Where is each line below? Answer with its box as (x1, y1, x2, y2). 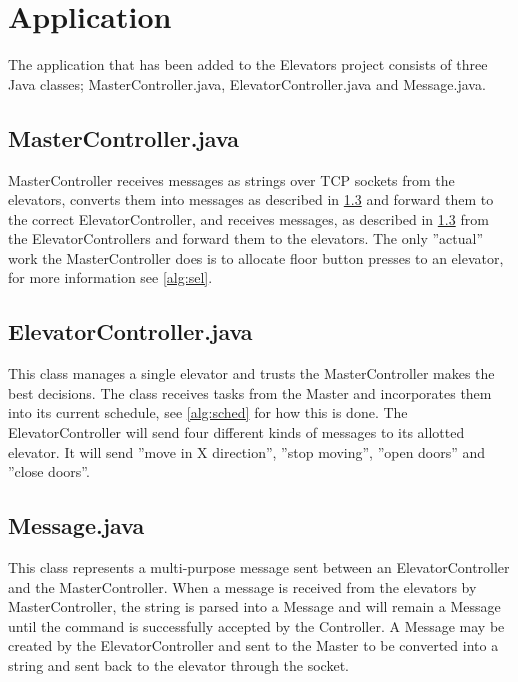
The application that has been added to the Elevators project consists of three (8, 54, 488, 75)
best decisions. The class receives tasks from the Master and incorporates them (8, 382, 492, 403)
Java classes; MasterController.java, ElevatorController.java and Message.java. (8, 73, 486, 94)
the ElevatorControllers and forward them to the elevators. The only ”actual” (8, 228, 484, 249)
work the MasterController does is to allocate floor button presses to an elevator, (8, 247, 504, 268)
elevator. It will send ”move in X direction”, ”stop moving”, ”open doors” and (8, 441, 486, 462)
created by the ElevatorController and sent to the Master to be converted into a (8, 635, 499, 656)
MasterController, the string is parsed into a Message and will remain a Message (8, 596, 501, 617)
